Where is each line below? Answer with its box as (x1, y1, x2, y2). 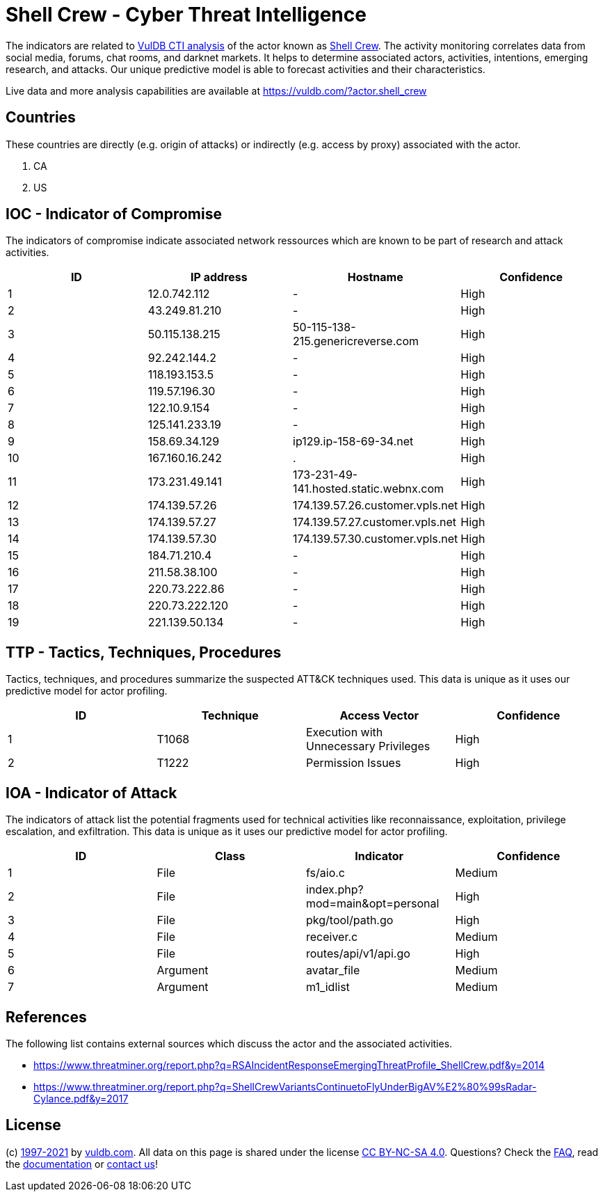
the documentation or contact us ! (6, 1157, 158, 1170)
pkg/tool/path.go (306, 913, 394, 928)
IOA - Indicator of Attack (6, 784, 177, 802)
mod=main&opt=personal (306, 896, 440, 911)
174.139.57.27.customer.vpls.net (293, 515, 456, 530)
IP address (191, 270, 248, 285)
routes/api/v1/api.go (306, 946, 410, 961)
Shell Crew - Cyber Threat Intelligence (6, 3, 367, 26)
